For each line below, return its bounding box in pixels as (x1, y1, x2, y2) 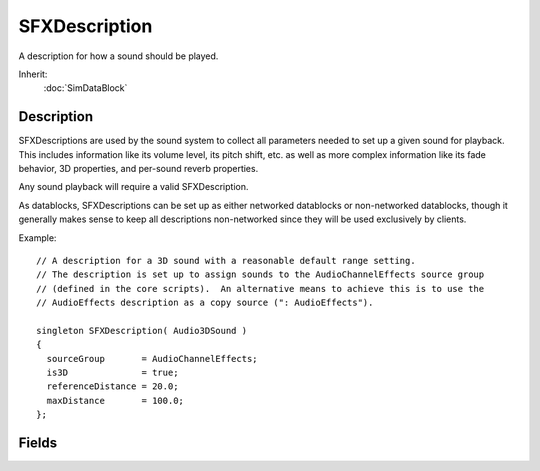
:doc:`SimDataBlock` (43, 82, 128, 94)
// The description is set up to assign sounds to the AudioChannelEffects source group (36, 269, 485, 280)
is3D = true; (46, 367, 179, 379)
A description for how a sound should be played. (18, 50, 219, 62)
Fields (18, 435, 58, 452)
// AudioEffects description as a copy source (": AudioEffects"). (36, 297, 374, 309)
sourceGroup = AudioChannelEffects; (46, 353, 259, 364)
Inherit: (18, 68, 48, 80)
